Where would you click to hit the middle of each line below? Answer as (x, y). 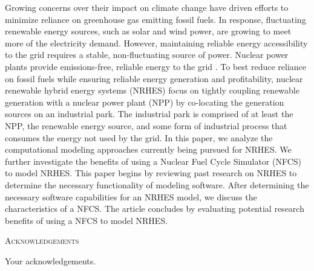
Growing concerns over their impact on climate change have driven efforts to (147, 7)
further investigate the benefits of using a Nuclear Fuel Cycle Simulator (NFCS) (153, 161)
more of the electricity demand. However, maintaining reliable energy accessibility (156, 43)
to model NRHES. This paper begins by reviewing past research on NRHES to (151, 173)
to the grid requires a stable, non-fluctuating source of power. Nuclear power (147, 55)
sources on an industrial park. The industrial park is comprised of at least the (149, 114)
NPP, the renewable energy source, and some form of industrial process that (146, 125)
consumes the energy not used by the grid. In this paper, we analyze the (139, 137)
